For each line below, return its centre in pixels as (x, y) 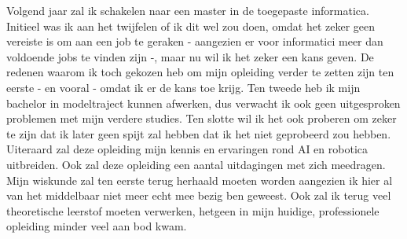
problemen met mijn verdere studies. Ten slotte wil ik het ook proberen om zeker (202, 118)
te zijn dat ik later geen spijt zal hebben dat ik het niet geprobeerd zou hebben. (199, 133)
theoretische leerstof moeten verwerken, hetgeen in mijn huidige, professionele (193, 210)
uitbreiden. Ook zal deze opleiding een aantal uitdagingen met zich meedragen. (196, 164)
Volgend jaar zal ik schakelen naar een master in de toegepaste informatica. (188, 10)
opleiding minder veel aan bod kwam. (97, 226)
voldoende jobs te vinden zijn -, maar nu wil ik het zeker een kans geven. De (190, 56)
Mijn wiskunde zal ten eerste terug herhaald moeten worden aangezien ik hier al (200, 180)
